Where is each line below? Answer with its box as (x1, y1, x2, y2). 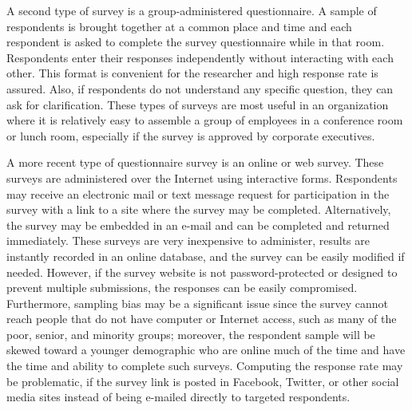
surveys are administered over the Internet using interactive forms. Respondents (6, 169, 398, 186)
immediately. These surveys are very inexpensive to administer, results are (6, 232, 370, 249)
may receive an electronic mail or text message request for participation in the (6, 185, 390, 202)
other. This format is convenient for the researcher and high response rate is (6, 65, 378, 81)
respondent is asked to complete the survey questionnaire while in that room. (6, 34, 385, 50)
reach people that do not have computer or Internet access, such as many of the (6, 310, 397, 327)
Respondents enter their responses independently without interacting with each (6, 49, 394, 65)
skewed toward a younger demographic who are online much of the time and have (6, 341, 406, 358)
